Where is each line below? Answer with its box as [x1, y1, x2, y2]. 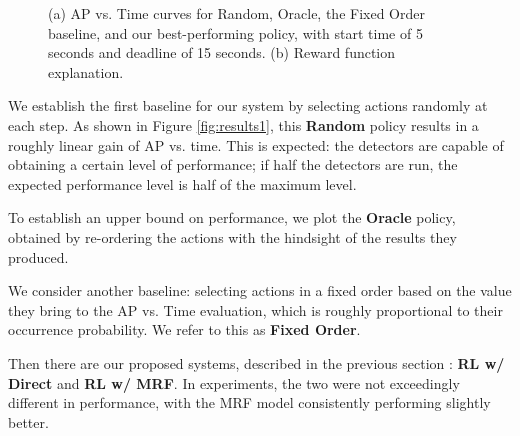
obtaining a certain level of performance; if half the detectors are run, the [8, 154, 458, 175]
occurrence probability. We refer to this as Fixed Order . [8, 319, 361, 340]
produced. [8, 246, 69, 267]
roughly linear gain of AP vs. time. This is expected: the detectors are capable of [8, 134, 504, 155]
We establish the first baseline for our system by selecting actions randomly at [8, 95, 488, 116]
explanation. [48, 61, 124, 82]
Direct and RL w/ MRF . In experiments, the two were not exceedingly [8, 372, 460, 393]
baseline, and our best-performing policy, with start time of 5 [48, 22, 423, 43]
